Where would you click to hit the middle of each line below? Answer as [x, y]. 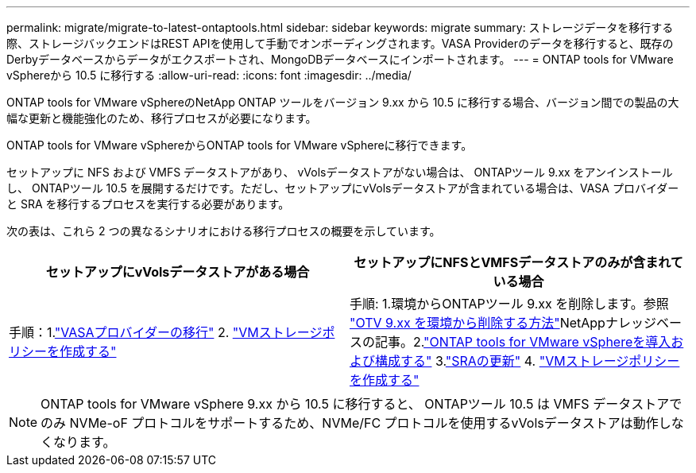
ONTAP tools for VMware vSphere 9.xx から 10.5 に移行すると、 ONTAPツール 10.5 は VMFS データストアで [362, 404]
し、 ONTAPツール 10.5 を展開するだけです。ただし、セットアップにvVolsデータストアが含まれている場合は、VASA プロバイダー [343, 188]
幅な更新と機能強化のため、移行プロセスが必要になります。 [162, 118]
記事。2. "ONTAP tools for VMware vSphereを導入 [523, 342]
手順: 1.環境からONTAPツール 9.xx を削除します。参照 [509, 304]
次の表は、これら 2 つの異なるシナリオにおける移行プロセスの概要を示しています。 [224, 231]
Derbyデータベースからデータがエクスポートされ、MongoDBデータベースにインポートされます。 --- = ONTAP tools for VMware [340, 59]
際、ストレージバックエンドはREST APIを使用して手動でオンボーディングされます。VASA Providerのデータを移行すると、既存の [340, 43]
